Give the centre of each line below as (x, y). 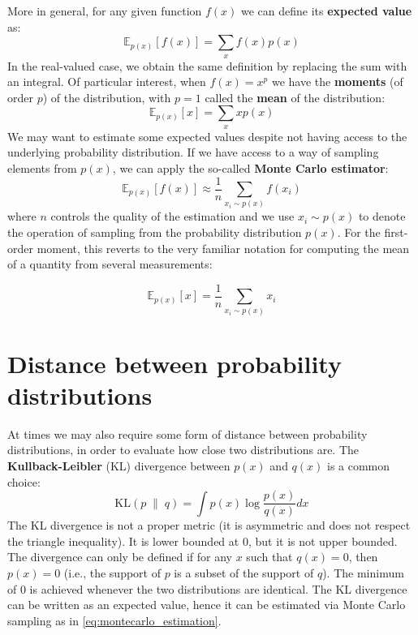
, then (363, 557)
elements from (42, 167)
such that (269, 557)
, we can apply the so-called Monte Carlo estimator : (250, 167)
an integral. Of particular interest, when (107, 82)
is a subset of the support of (244, 573)
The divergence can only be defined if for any (120, 557)
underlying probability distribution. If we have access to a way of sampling (193, 152)
